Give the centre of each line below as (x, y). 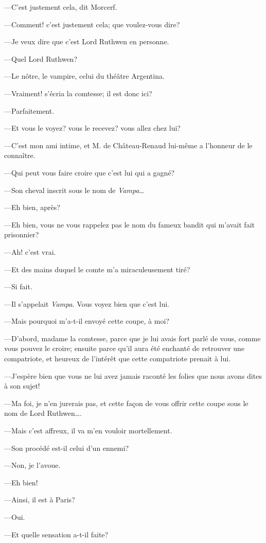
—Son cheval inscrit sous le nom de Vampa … (74, 190)
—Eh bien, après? (32, 207)
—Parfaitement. (29, 110)
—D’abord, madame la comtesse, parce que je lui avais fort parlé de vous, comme (132, 338)
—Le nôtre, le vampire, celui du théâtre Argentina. (84, 76)
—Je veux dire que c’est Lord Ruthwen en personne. (87, 41)
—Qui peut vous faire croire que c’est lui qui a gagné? (90, 172)
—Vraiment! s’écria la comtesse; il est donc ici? (78, 93)
